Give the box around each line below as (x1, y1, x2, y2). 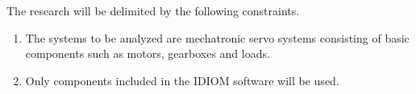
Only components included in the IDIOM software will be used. (25, 72, 339, 88)
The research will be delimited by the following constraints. (6, 2, 300, 18)
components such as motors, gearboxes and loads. (25, 45, 270, 62)
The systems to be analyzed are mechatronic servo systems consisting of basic (25, 29, 410, 46)
